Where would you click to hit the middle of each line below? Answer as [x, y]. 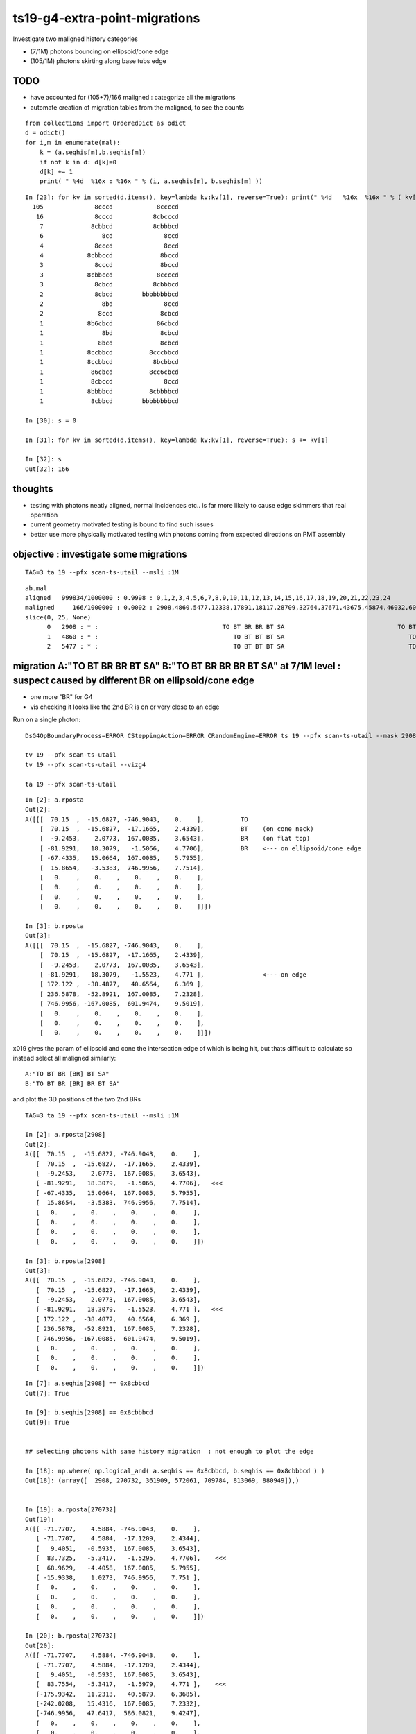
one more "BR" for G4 [61, 697]
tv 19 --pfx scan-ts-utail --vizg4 [86, 764]
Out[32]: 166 [47, 469]
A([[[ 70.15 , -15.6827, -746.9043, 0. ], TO [137, 819]
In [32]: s [44, 459]
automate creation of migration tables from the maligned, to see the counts [137, 107]
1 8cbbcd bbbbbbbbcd [109, 401]
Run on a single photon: [47, 720]
